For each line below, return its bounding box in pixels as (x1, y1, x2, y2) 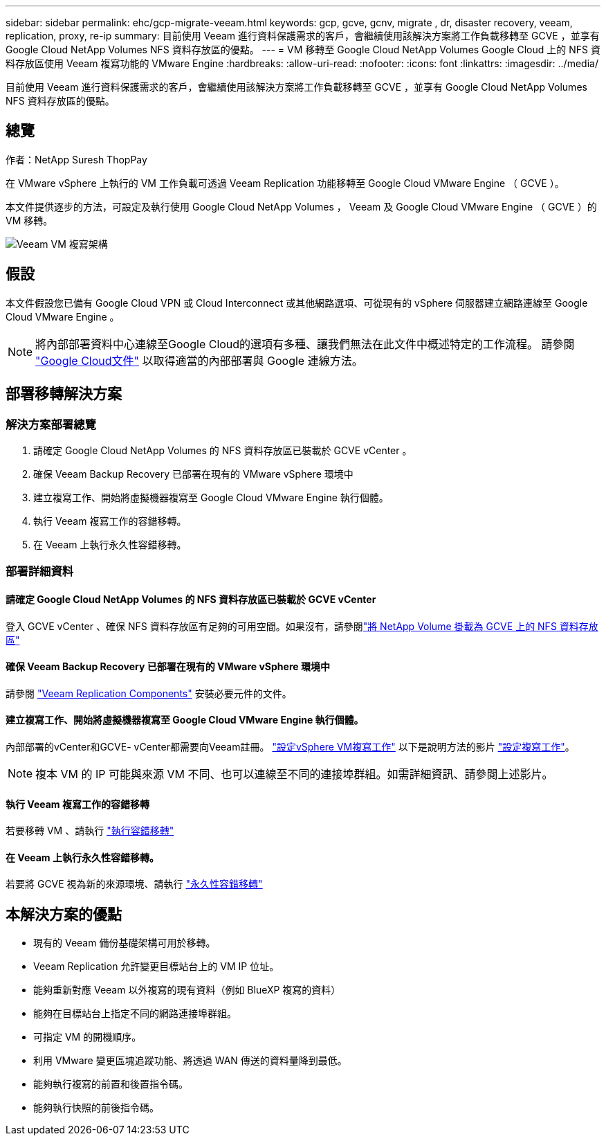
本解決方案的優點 (6, 905, 122, 923)
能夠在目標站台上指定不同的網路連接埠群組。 (33, 1007, 237, 1020)
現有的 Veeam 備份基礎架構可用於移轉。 (33, 937, 216, 949)
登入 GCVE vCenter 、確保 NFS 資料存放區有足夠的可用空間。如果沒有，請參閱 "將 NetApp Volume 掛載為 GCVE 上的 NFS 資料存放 (6, 620, 598, 632)
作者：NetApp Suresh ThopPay (6, 153, 147, 165)
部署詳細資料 (6, 564, 74, 579)
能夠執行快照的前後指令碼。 (33, 1102, 159, 1114)
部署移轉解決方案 (6, 385, 122, 403)
